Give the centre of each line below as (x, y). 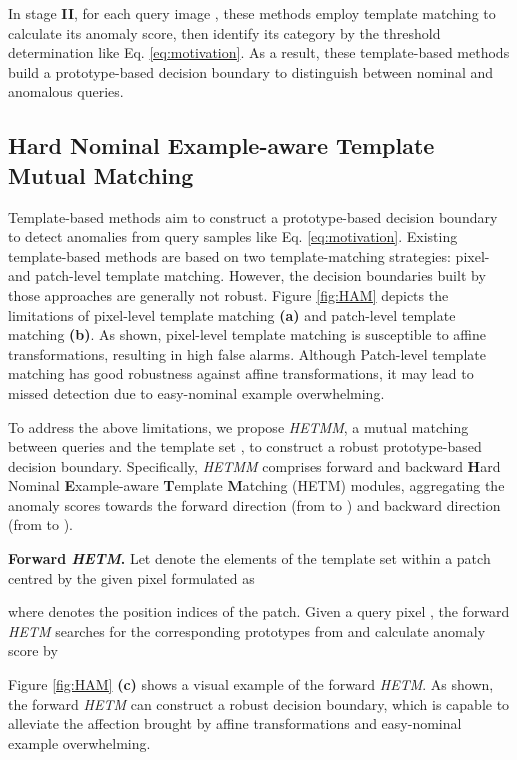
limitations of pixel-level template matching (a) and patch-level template (232, 314)
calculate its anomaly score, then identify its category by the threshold (224, 32)
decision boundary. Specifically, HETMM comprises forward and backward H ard (254, 465)
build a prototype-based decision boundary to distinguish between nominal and (251, 71)
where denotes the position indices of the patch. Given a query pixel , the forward (259, 611)
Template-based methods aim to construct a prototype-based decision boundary (253, 216)
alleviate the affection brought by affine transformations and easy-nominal (235, 723)
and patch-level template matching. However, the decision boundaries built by (247, 275)
